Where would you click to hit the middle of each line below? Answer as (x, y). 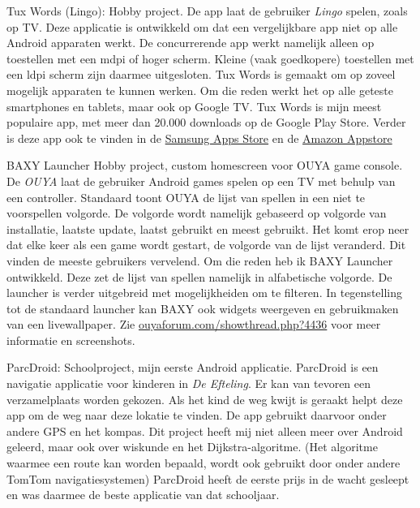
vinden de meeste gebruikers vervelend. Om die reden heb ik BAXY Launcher (200, 260)
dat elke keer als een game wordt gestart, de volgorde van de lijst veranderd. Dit (206, 245)
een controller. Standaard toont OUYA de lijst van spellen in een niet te (186, 197)
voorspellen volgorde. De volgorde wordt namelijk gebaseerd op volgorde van (197, 213)
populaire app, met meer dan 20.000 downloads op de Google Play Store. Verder (206, 122)
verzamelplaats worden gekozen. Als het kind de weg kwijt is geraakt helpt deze (205, 399)
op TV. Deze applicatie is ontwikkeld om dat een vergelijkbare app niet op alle (202, 26)
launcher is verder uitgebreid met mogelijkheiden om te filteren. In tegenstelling (205, 293)
